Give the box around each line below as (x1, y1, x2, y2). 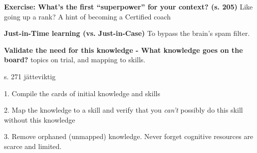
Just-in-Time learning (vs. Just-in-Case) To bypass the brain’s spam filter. (4, 28, 250, 38)
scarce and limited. (4, 141, 62, 151)
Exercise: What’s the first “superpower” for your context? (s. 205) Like (4, 1, 253, 11)
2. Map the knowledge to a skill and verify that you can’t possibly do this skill (4, 105, 243, 115)
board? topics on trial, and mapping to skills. (4, 54, 146, 65)
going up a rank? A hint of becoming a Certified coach (4, 11, 171, 21)
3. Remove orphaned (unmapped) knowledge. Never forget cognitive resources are (4, 131, 254, 142)
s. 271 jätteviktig (4, 71, 56, 81)
